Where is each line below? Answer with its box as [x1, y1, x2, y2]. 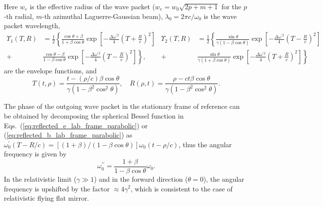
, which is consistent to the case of [130, 183, 233, 193]
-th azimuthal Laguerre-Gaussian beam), [42, 11, 163, 21]
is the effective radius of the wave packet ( [30, 1, 155, 11]
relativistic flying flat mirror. [4, 193, 89, 203]
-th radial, [4, 11, 34, 21]
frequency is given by [4, 149, 67, 159]
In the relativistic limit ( [4, 173, 77, 184]
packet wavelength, [4, 20, 60, 31]
